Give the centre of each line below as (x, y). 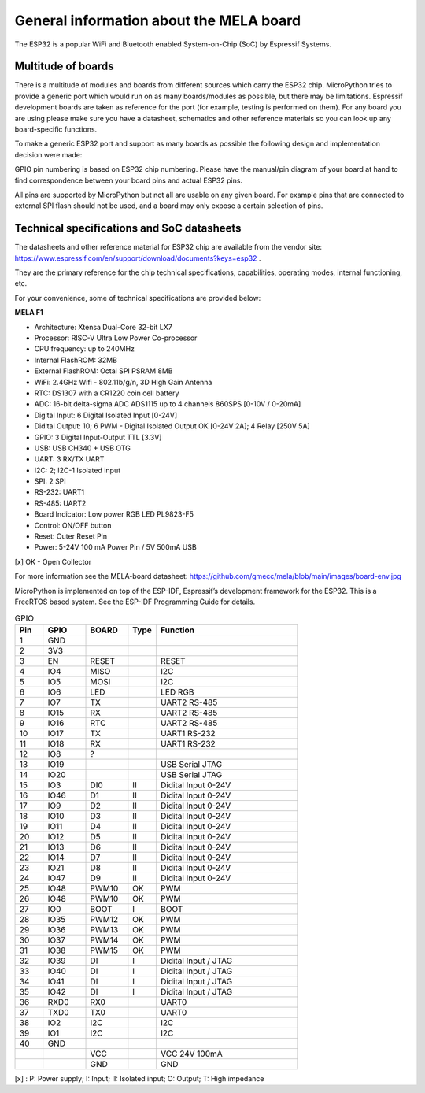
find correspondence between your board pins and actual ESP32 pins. (129, 180)
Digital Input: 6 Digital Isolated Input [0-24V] (106, 415)
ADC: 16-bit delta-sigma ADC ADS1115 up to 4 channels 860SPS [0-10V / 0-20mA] (168, 404)
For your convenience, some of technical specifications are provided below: (138, 298)
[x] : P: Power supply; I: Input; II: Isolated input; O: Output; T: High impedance (139, 1078)
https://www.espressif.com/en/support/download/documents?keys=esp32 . (138, 258)
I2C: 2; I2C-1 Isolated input (78, 470)
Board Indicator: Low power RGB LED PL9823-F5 (114, 514)
